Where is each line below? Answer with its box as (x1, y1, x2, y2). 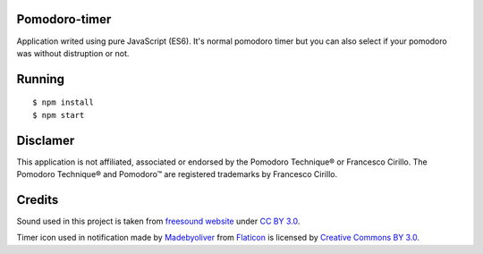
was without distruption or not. (16, 47, 130, 58)
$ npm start (32, 110, 85, 120)
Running (16, 72, 65, 87)
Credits (16, 192, 59, 207)
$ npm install (32, 97, 94, 107)
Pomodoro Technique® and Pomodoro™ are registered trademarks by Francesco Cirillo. (16, 169, 338, 179)
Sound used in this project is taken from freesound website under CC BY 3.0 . (16, 216, 301, 226)
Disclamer (16, 132, 75, 148)
